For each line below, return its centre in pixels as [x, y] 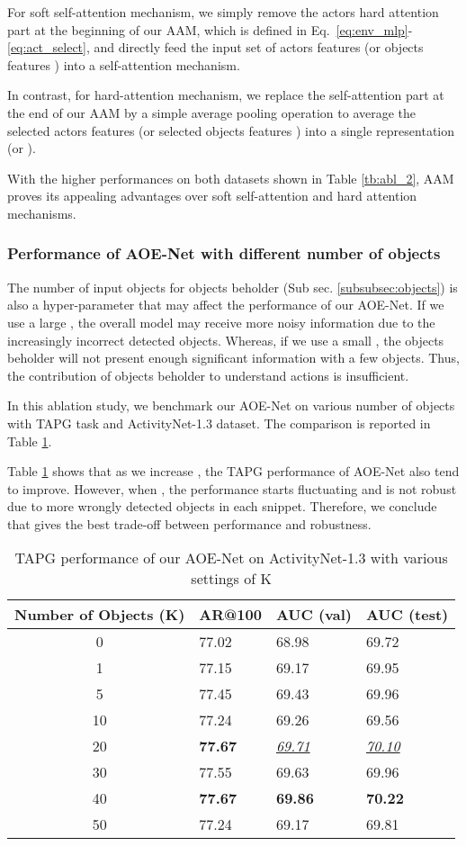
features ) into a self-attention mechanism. [124, 64]
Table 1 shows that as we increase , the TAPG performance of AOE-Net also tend [233, 471]
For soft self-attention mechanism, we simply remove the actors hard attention [223, 12]
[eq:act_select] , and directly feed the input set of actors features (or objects [215, 47]
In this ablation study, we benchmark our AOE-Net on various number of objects [231, 405]
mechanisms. [42, 213]
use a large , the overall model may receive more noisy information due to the [221, 322]
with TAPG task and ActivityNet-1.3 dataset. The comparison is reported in [219, 423]
